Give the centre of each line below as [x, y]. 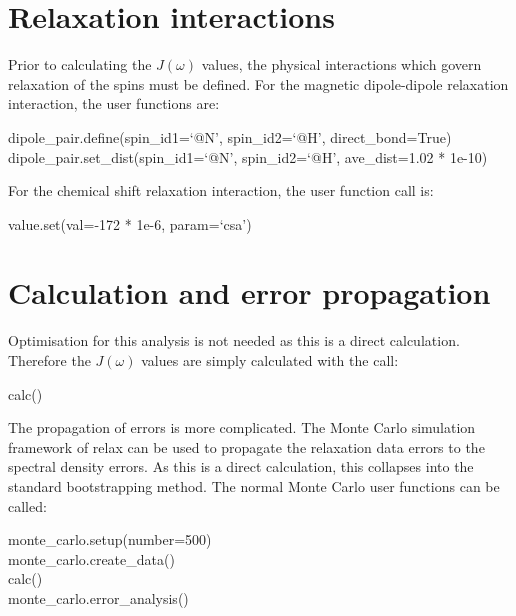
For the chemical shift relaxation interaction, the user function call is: [221, 190]
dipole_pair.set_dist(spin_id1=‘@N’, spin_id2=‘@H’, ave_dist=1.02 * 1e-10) [248, 156]
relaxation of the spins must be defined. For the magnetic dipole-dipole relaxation [258, 83]
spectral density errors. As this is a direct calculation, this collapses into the [241, 466]
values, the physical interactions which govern [341, 64]
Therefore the [49, 360]
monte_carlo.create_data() [91, 558]
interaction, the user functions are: [114, 103]
